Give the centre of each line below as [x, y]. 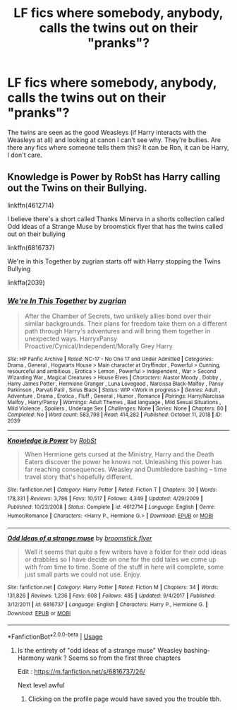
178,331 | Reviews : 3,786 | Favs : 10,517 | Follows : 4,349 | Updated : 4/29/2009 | [105, 498]
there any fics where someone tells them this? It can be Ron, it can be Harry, [118, 147]
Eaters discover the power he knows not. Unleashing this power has [123, 462]
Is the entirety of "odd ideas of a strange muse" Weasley [100, 650]
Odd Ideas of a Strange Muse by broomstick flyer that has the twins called [115, 226]
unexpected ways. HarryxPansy [71, 339]
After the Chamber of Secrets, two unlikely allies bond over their [118, 316]
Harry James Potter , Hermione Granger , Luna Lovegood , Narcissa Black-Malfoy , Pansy [116, 384]
